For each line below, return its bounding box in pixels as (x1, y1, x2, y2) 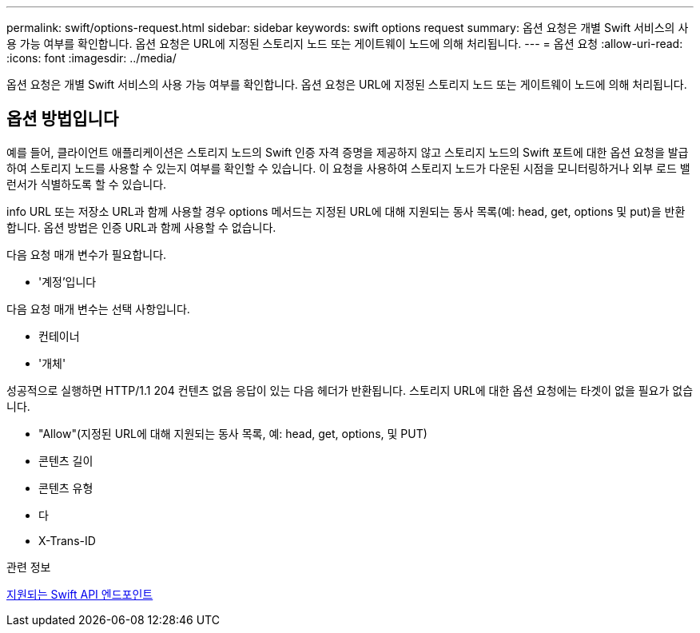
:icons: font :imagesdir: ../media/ (6, 51, 177, 65)
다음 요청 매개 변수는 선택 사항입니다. (6, 301, 190, 316)
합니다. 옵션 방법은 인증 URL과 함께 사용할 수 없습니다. (6, 220, 276, 234)
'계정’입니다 (38, 274, 97, 289)
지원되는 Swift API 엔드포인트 (6, 587, 153, 601)
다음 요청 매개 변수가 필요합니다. (6, 247, 167, 261)
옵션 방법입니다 (6, 109, 119, 129)
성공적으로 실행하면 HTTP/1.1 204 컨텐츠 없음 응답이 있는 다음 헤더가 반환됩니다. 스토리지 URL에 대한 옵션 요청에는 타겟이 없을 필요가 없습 (6, 383, 694, 397)
